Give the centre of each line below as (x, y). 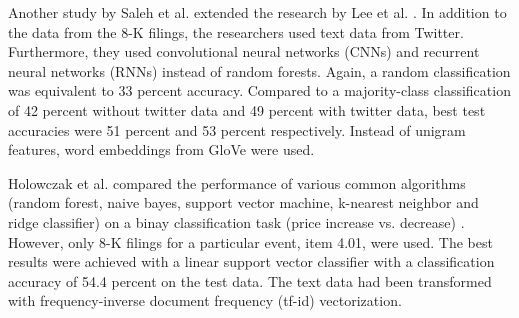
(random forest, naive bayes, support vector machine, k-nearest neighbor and (243, 202)
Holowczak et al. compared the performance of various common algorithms (237, 182)
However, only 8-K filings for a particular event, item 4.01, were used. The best (250, 241)
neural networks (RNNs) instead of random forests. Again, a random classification (259, 70)
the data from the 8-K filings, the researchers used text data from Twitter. (236, 31)
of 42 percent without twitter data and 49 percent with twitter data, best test (247, 109)
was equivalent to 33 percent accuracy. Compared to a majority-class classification (259, 90)
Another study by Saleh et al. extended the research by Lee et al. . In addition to (257, 12)
